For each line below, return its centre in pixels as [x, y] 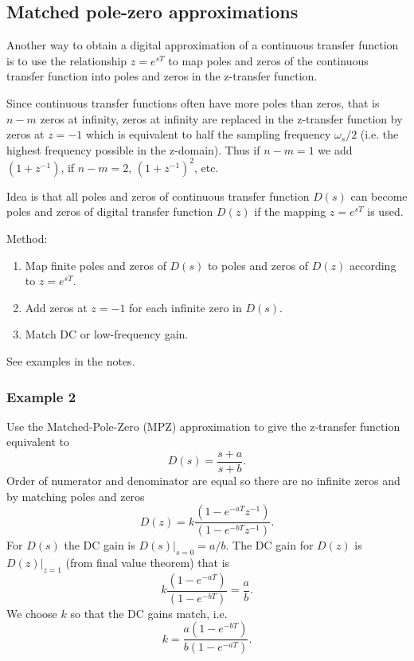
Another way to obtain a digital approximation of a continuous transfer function [203, 45]
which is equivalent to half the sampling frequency [208, 134]
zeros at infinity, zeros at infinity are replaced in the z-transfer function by [221, 118]
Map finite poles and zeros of [96, 265]
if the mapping [290, 211]
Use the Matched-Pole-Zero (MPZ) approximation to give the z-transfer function [203, 426]
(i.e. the [379, 134]
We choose [32, 613]
